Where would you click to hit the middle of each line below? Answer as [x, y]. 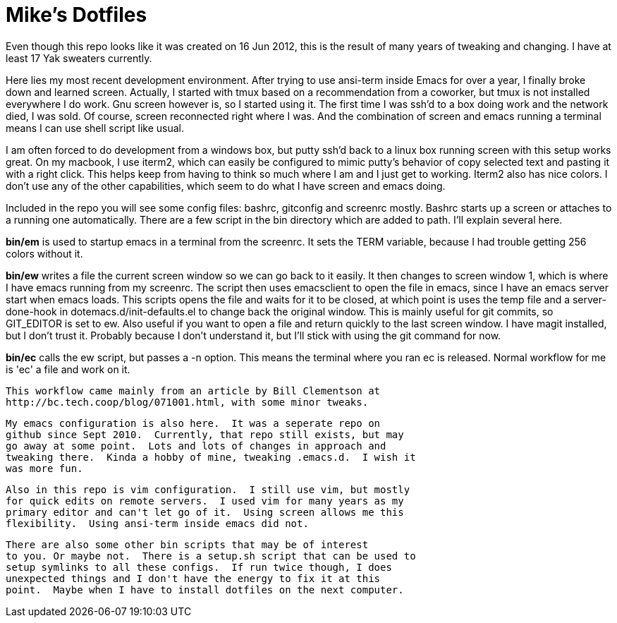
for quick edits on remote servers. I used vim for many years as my [205, 501]
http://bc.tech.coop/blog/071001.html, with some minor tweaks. [187, 402]
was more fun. [44, 468]
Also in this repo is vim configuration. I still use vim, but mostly [208, 489]
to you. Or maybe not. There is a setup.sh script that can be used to [211, 556]
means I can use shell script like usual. [95, 128]
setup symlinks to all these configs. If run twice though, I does [199, 567]
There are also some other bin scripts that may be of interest [187, 544]
